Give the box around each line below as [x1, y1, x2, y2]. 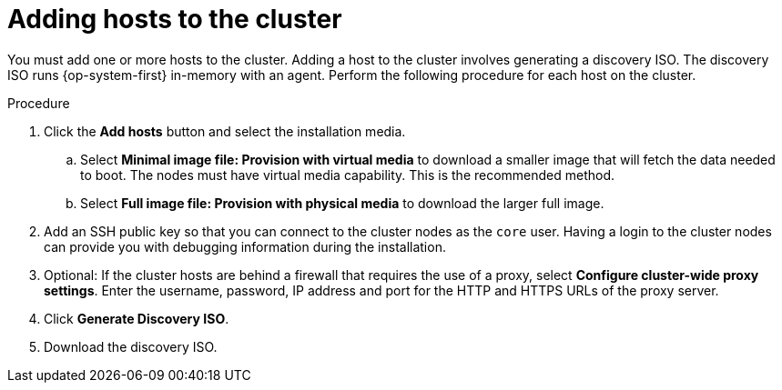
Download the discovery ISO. [44, 338, 218, 355]
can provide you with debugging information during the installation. [44, 238, 446, 255]
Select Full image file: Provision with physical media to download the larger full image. [80, 195, 604, 211]
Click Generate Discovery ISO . [44, 310, 229, 326]
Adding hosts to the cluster [7, 4, 342, 35]
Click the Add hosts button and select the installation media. [44, 123, 406, 139]
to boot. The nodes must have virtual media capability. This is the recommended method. [80, 166, 615, 183]
